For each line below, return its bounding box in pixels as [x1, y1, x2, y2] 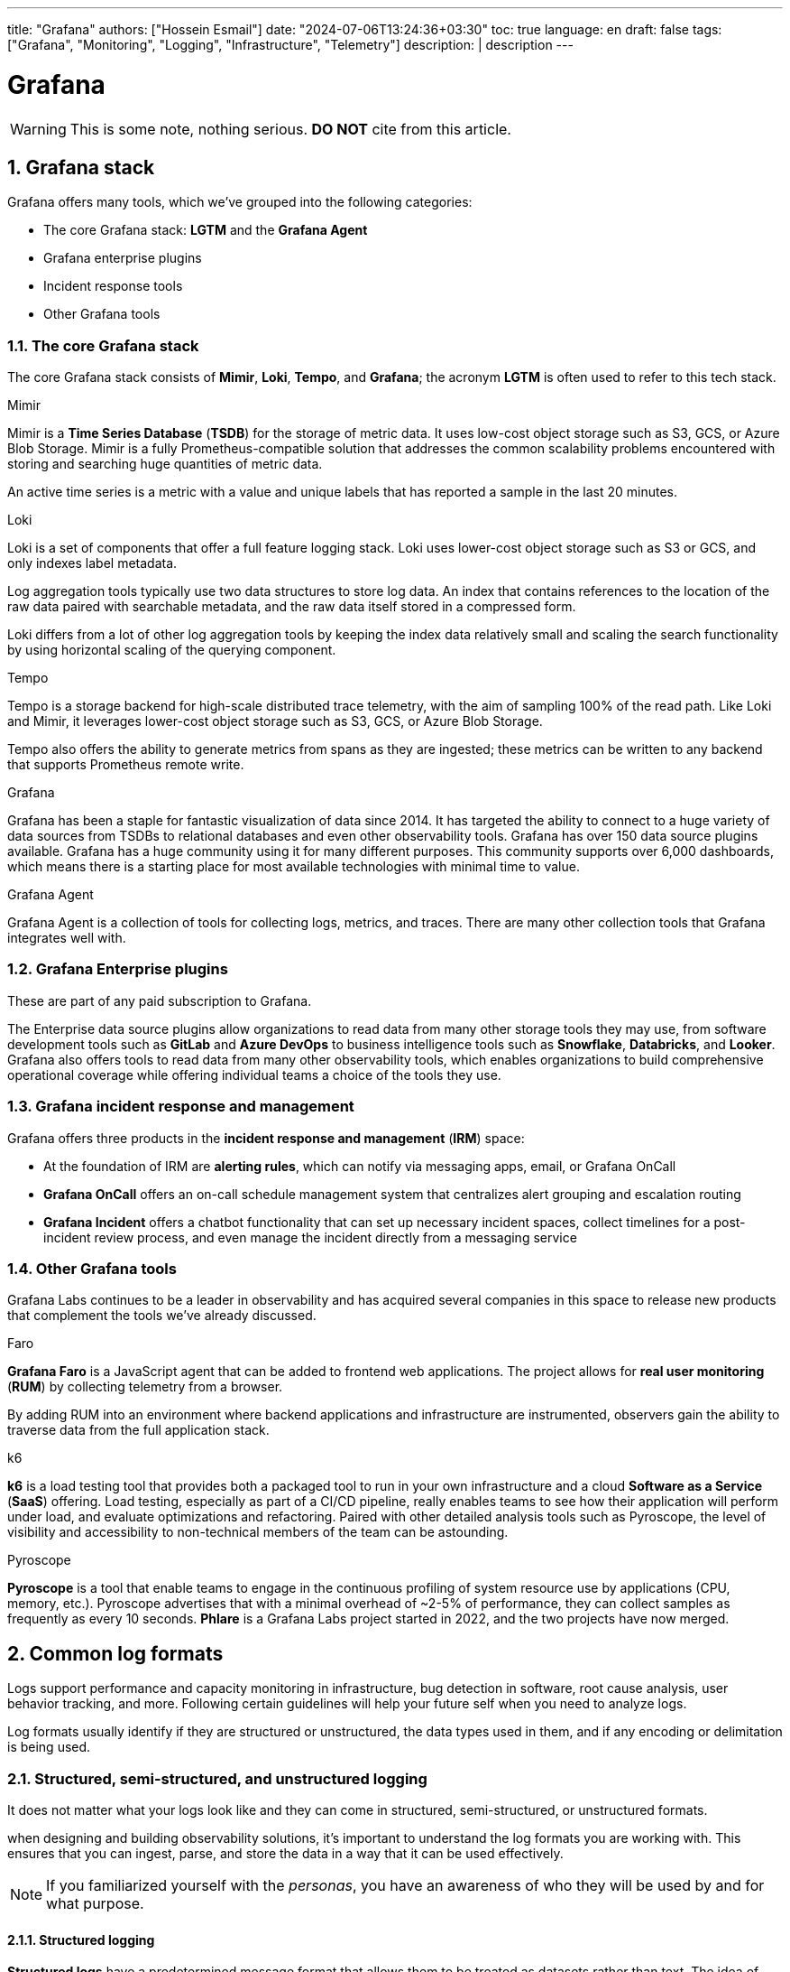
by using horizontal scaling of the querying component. [7, 642, 336, 658]
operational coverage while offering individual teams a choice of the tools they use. [7, 1066, 501, 1083]
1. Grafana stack [7, 155, 155, 179]
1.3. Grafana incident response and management [7, 1097, 354, 1116]
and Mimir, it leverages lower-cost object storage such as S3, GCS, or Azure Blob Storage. [7, 713, 543, 730]
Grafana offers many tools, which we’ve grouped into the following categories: [7, 194, 473, 210]
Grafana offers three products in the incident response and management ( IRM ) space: [7, 1130, 525, 1146]
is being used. [7, 1739, 91, 1755]
